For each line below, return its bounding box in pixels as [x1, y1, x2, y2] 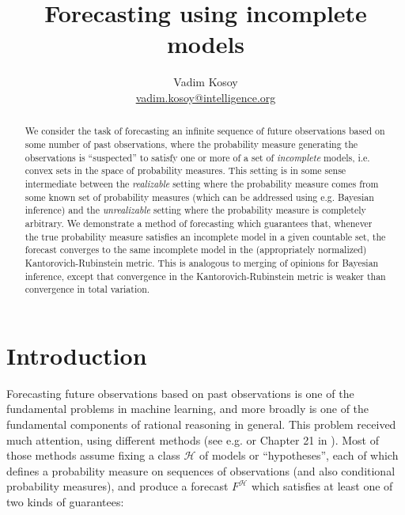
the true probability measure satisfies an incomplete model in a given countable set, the [25, 229, 386, 243]
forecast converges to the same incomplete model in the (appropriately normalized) [25, 243, 367, 256]
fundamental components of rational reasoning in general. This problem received [6, 415, 396, 432]
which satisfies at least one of [251, 478, 393, 494]
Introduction [6, 339, 147, 371]
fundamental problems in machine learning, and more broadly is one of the [6, 400, 369, 417]
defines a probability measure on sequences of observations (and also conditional [6, 462, 396, 479]
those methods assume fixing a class [6, 447, 180, 464]
